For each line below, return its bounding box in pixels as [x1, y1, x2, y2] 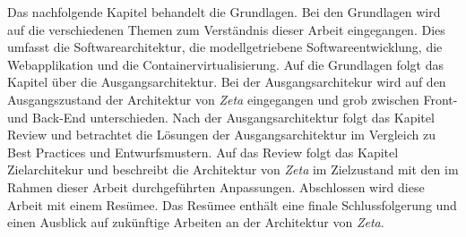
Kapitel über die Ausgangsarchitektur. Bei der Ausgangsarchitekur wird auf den [7, 72, 446, 91]
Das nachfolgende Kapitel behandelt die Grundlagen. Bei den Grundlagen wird [7, 3, 441, 21]
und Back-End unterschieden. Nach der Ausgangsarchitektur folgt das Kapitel [7, 107, 435, 126]
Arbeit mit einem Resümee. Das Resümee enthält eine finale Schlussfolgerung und [7, 195, 457, 214]
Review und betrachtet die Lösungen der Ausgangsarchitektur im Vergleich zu [7, 125, 436, 144]
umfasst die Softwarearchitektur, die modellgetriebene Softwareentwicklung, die [7, 38, 443, 56]
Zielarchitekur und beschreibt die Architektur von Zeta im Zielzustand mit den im [7, 160, 459, 179]
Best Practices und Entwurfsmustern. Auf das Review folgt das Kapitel [7, 142, 399, 161]
